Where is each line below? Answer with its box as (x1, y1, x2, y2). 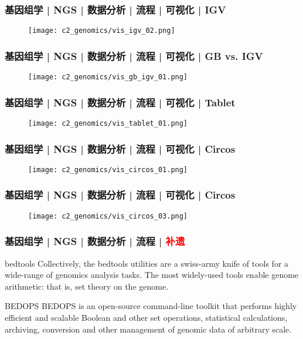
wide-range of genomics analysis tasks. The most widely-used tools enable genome (5, 268, 299, 281)
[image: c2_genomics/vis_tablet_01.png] (28, 119, 188, 127)
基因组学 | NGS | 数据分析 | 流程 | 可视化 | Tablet (5, 95, 236, 109)
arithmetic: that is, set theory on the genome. (5, 280, 169, 292)
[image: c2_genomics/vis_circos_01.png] (28, 165, 188, 174)
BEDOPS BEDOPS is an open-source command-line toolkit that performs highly (5, 300, 297, 312)
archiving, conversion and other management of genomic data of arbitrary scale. (5, 323, 292, 335)
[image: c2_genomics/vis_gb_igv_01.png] (28, 73, 188, 82)
